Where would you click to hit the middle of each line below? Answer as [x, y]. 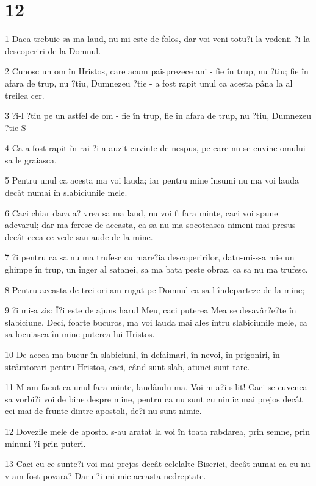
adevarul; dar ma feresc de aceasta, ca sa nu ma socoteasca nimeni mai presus [150, 225]
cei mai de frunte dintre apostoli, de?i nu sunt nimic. [103, 411]
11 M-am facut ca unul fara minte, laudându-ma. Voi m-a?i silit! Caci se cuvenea [156, 387]
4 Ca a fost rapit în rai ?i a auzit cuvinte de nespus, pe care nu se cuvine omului [155, 148]
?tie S [16, 127]
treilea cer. [25, 95]
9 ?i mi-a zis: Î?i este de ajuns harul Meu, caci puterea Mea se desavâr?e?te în [151, 310]
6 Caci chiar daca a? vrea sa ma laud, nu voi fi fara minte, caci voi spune [142, 213]
